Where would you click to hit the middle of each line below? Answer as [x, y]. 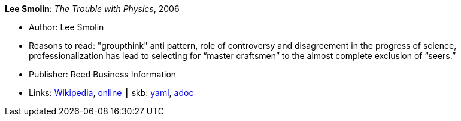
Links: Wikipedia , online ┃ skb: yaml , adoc [111, 93]
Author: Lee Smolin [66, 27]
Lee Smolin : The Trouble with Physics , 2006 [92, 9]
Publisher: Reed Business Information [103, 74]
